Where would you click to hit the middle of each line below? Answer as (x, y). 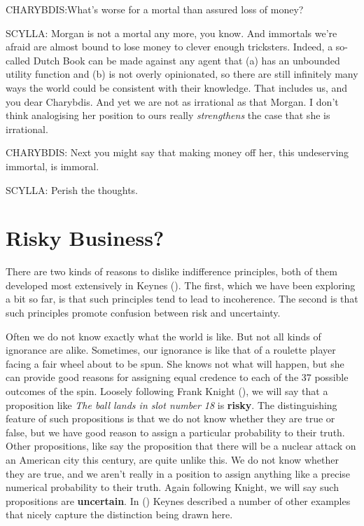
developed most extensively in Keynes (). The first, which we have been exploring (181, 285)
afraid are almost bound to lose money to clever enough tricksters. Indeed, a (169, 47)
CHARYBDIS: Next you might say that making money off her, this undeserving (177, 152)
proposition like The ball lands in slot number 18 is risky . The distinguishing (171, 404)
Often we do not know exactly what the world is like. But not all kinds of (163, 336)
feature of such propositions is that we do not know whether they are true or (170, 418)
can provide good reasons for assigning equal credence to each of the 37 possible (177, 377)
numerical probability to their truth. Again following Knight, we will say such (172, 487)
